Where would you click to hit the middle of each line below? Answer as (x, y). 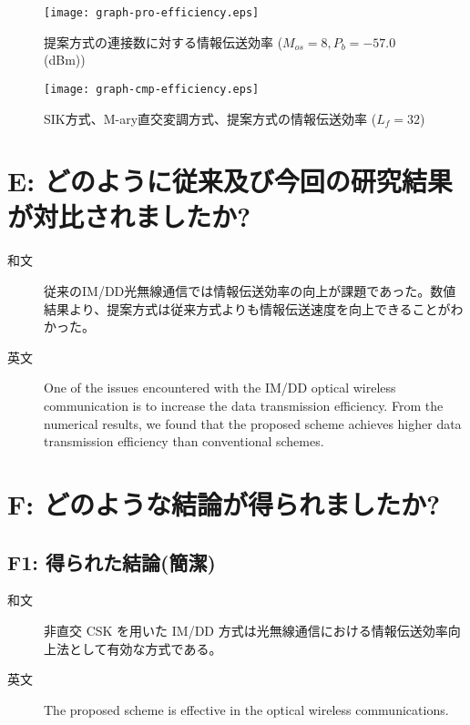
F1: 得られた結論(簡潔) (112, 562)
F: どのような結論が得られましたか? (224, 503)
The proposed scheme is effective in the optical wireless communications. (246, 709)
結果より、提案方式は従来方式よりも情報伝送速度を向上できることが (247, 308)
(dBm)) (65, 60)
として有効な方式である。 (145, 648)
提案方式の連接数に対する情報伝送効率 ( (163, 41)
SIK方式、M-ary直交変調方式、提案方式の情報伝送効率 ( (210, 118)
